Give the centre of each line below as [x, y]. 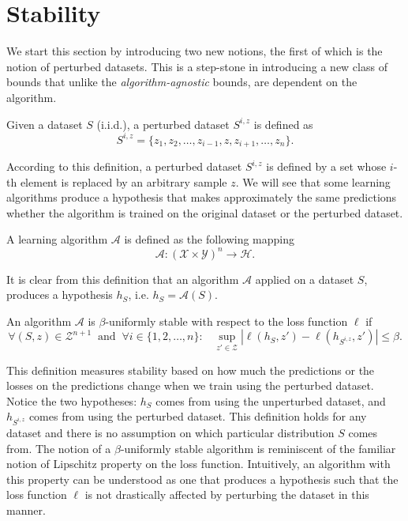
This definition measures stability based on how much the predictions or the [191, 370]
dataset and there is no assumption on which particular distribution [170, 433]
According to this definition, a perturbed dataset [124, 166]
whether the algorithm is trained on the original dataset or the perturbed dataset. [205, 212]
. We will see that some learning [313, 181]
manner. [26, 510]
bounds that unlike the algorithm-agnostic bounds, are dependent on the [182, 82]
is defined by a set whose [326, 166]
